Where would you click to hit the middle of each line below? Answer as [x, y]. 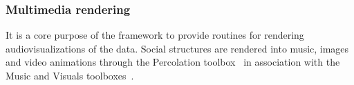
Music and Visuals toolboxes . [70, 75]
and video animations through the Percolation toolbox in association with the [173, 62]
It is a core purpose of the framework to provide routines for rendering [155, 35]
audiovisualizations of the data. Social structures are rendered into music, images [177, 48]
